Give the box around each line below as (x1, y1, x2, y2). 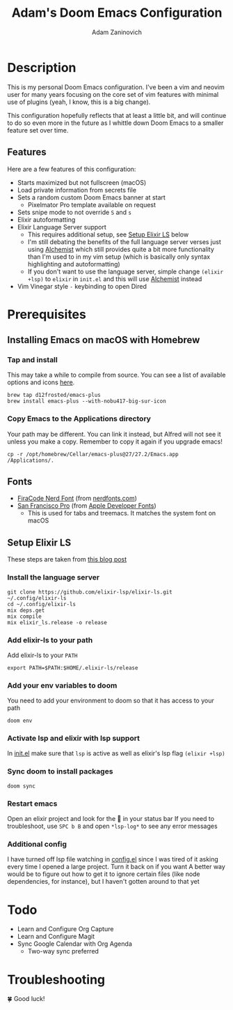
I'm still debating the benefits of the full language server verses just (27, 237, 221, 246)
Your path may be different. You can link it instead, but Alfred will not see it (7, 430, 221, 438)
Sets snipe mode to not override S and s (17, 208, 132, 216)
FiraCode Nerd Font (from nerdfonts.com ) (17, 494, 138, 503)
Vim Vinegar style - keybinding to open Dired (17, 282, 147, 290)
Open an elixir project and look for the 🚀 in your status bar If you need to (7, 815, 214, 823)
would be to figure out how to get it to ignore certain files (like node (7, 870, 200, 878)
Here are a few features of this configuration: (7, 165, 136, 173)
